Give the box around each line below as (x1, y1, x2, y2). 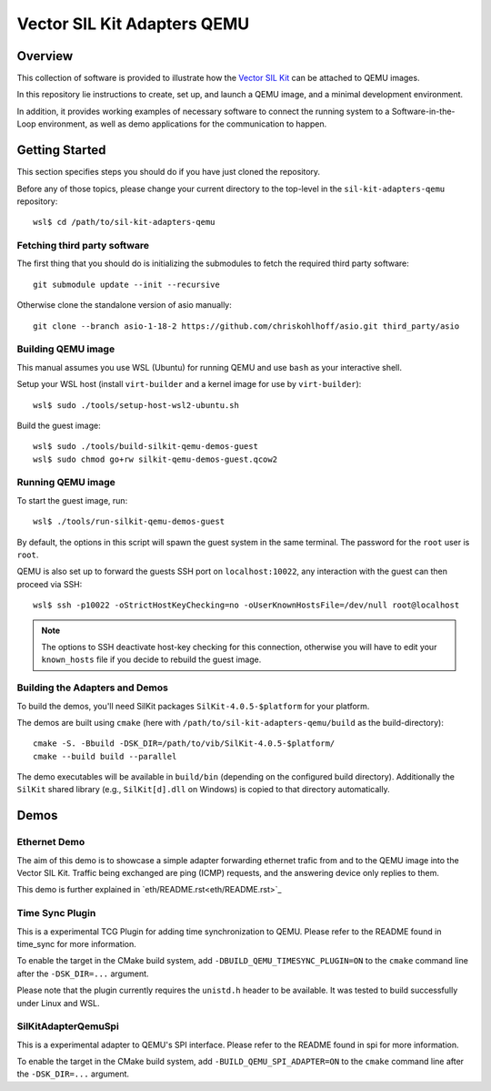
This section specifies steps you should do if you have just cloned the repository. (16, 167, 321, 178)
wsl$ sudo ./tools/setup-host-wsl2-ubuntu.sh (33, 400, 240, 410)
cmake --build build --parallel (33, 751, 177, 761)
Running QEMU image (16, 476, 115, 489)
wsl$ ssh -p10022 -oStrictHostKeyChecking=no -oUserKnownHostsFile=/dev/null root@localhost (33, 600, 460, 610)
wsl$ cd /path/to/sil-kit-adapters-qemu (33, 217, 215, 228)
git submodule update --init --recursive (33, 279, 220, 290)
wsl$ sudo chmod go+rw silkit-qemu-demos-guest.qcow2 (33, 454, 277, 464)
